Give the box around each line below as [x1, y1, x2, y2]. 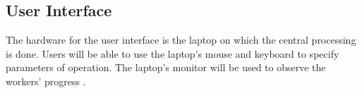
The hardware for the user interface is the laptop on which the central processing [6, 32, 356, 47]
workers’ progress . [6, 73, 86, 88]
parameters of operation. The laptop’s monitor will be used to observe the [6, 60, 326, 75]
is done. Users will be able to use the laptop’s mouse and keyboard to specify [6, 46, 339, 61]
